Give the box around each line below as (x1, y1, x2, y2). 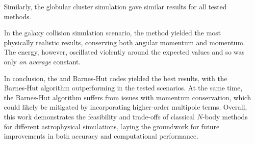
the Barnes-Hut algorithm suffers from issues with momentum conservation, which (4, 92, 251, 102)
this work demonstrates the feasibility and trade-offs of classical (4, 111, 195, 121)
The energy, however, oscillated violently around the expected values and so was (4, 47, 245, 57)
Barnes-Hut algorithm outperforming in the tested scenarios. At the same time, (4, 83, 243, 93)
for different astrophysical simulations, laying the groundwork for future (4, 121, 220, 131)
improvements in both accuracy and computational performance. (4, 131, 199, 141)
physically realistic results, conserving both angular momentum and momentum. (4, 37, 245, 47)
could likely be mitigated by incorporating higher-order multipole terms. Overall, (4, 102, 247, 112)
